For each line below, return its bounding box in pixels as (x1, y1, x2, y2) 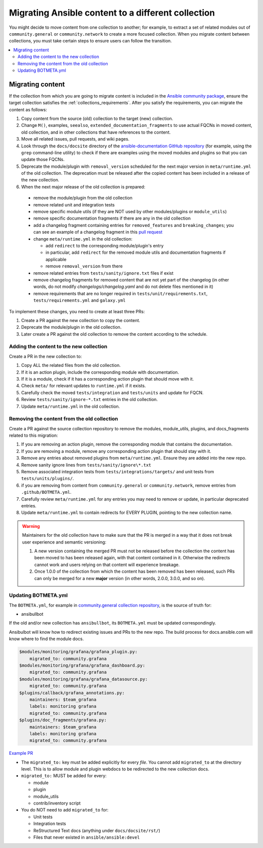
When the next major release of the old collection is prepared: (21, 183, 146, 190)
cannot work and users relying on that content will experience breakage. (34, 562, 180, 567)
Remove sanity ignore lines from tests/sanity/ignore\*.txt (21, 462, 151, 468)
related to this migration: (9, 432, 58, 439)
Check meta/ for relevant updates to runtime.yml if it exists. (21, 383, 146, 389)
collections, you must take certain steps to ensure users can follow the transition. (9, 38, 172, 44)
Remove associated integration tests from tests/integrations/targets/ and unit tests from (21, 469, 214, 475)
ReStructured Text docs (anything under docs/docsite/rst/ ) (33, 828, 161, 833)
